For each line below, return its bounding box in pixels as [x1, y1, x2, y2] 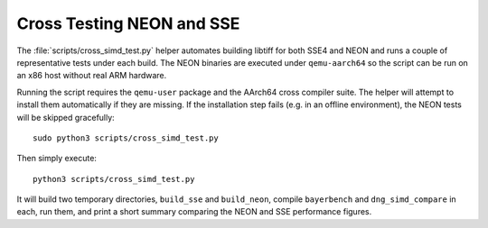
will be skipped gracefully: [16, 112, 115, 123]
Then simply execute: [16, 153, 97, 164]
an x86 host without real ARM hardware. [16, 70, 167, 81]
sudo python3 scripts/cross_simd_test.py [33, 132, 219, 143]
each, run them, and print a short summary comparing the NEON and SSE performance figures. [16, 206, 372, 217]
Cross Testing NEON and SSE [16, 14, 240, 33]
